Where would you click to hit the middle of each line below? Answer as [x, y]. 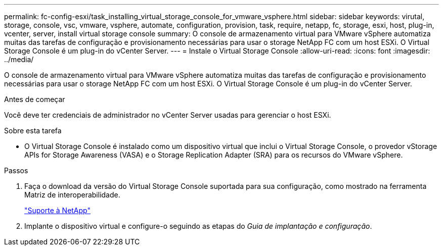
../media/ [19, 59]
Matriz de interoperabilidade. [72, 195]
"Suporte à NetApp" [57, 210]
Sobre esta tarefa [33, 131]
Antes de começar [35, 99]
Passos [16, 170]
